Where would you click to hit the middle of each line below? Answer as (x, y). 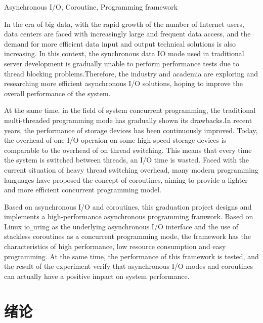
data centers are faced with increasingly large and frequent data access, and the (127, 34)
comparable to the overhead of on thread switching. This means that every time (128, 150)
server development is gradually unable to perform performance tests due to (122, 63)
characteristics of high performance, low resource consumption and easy (115, 246)
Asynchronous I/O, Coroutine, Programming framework (91, 7)
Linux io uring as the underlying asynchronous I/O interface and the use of (121, 226)
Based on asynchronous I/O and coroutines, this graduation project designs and (128, 206)
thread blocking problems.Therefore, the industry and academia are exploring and (131, 73)
